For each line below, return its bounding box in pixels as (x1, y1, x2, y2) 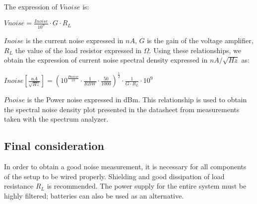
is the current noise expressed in (25, 35, 124, 45)
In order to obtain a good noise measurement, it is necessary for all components (4, 161, 247, 172)
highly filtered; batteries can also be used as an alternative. (4, 190, 184, 201)
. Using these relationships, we (149, 45, 242, 55)
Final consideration (4, 138, 105, 153)
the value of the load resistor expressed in (15, 45, 142, 55)
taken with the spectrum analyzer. (4, 114, 109, 124)
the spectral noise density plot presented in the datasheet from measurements (4, 104, 240, 114)
